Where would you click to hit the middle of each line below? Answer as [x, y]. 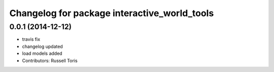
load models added [42, 53]
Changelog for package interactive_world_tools [112, 13]
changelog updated [42, 46]
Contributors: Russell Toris [50, 60]
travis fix [31, 39]
